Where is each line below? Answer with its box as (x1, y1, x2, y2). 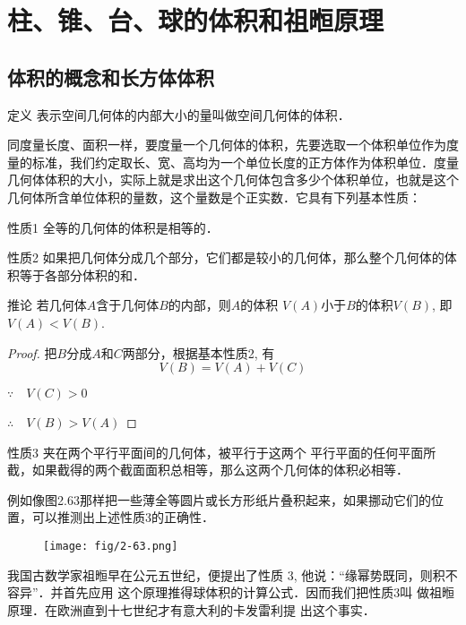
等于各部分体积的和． (19, 265, 145, 284)
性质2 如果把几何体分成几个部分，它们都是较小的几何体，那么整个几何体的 (7, 248, 444, 267)
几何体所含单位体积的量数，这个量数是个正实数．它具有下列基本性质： (7, 187, 421, 206)
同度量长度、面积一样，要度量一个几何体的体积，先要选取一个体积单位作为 (7, 135, 446, 154)
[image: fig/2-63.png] (43, 540, 178, 553)
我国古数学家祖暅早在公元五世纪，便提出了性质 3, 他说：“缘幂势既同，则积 (7, 565, 445, 584)
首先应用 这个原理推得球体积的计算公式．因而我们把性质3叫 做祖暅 (63, 583, 454, 602)
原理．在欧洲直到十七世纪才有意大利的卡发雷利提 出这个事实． (7, 600, 375, 619)
